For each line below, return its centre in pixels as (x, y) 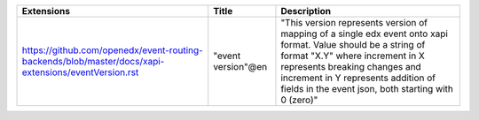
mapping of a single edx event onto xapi (364, 34)
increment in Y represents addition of (358, 78)
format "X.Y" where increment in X (353, 56)
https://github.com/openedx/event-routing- (112, 50)
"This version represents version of (354, 22)
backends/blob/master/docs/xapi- (93, 61)
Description (306, 11)
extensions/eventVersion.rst (80, 72)
